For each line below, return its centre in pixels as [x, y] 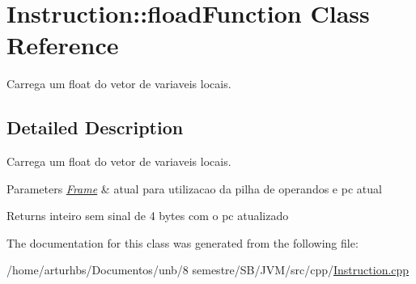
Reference [63, 45]
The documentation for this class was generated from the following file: [183, 242]
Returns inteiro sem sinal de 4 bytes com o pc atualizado [148, 216]
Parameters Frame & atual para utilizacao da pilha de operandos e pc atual [194, 188]
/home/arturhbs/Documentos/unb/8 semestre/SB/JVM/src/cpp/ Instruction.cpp [208, 270]
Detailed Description [95, 127]
